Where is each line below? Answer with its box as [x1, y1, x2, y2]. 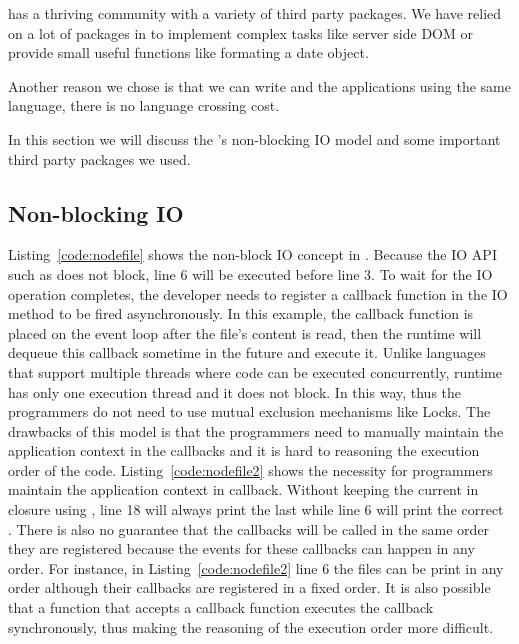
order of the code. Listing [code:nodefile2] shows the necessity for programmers [8, 459, 493, 480]
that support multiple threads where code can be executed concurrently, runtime [8, 361, 502, 382]
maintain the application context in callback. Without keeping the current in [8, 479, 479, 500]
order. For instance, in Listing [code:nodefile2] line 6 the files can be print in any [8, 557, 504, 578]
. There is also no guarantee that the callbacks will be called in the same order [8, 518, 490, 539]
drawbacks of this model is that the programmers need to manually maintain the [8, 420, 504, 441]
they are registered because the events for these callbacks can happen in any [8, 538, 475, 559]
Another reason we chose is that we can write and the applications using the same [8, 75, 511, 96]
